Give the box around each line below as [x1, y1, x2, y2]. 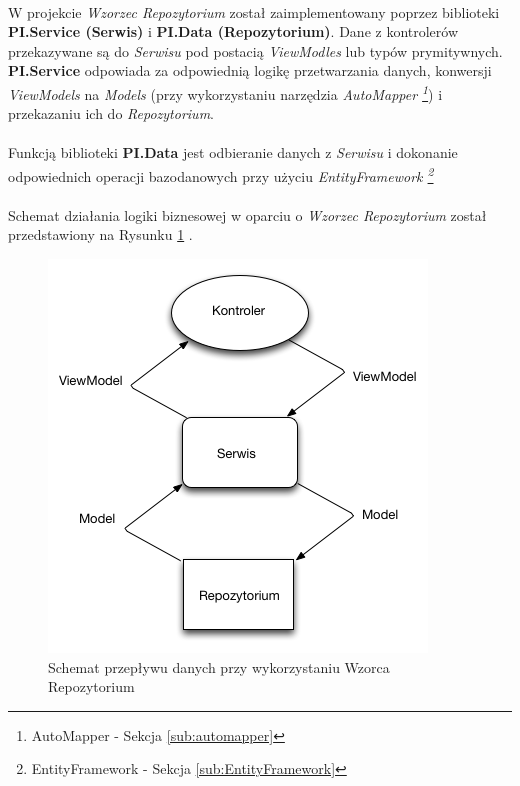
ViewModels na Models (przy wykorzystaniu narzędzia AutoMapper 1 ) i [8, 80, 443, 104]
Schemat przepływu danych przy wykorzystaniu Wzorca [48, 656, 390, 677]
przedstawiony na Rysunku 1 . [8, 224, 193, 245]
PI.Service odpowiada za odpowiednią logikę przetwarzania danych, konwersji [8, 60, 492, 81]
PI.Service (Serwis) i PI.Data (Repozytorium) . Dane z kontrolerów [8, 21, 459, 42]
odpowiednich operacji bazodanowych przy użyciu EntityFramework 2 [8, 163, 434, 186]
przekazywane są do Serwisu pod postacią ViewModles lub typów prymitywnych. [8, 40, 503, 61]
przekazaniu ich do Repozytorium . [8, 103, 214, 124]
